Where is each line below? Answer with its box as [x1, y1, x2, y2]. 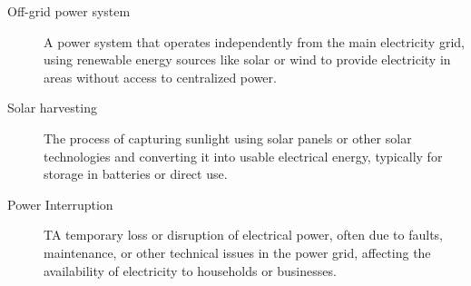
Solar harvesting [7, 98, 97, 117]
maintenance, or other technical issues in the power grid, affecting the [44, 242, 431, 261]
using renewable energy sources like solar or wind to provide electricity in [44, 50, 451, 69]
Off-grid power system [7, 2, 131, 20]
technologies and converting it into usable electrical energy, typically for [44, 146, 443, 165]
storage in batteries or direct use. [44, 164, 228, 183]
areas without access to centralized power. [44, 67, 277, 86]
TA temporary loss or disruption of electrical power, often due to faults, [44, 225, 444, 244]
